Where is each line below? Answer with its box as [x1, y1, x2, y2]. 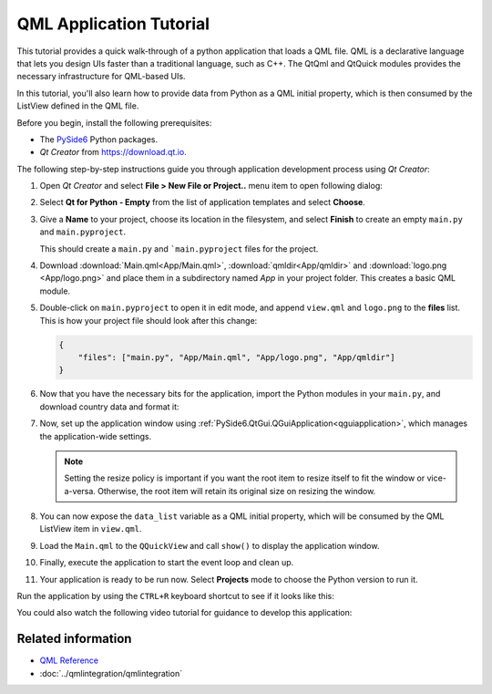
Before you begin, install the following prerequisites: [16, 117, 212, 128]
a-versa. [64, 485, 96, 496]
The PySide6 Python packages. [39, 133, 159, 145]
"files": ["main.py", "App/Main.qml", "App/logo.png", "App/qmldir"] [77, 352, 395, 362]
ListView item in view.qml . [39, 523, 142, 534]
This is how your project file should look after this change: [39, 315, 258, 326]
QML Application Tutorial [16, 14, 210, 34]
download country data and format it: [39, 401, 179, 412]
